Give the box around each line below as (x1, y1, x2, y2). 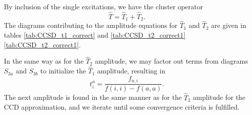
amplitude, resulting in (97, 66, 166, 76)
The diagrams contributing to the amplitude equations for (4, 20, 178, 30)
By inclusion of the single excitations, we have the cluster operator (4, 1, 203, 11)
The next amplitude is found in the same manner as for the (4, 92, 182, 102)
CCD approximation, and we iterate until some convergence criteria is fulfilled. (4, 102, 240, 112)
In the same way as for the (4, 56, 84, 66)
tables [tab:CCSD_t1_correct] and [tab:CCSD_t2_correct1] (4, 30, 186, 40)
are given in (211, 20, 246, 30)
